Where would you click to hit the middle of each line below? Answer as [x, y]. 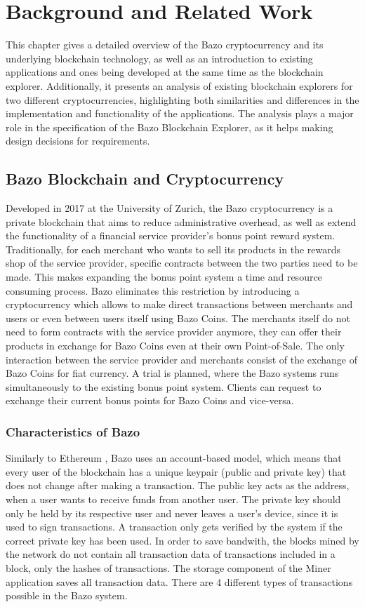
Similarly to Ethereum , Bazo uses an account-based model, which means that [174, 458]
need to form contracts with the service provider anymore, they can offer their [174, 332]
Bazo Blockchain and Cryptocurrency [145, 179]
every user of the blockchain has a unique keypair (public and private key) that [176, 471]
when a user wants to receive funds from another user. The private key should [173, 499]
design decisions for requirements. [78, 141]
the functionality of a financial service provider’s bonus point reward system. [171, 235]
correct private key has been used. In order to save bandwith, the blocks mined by [182, 540]
